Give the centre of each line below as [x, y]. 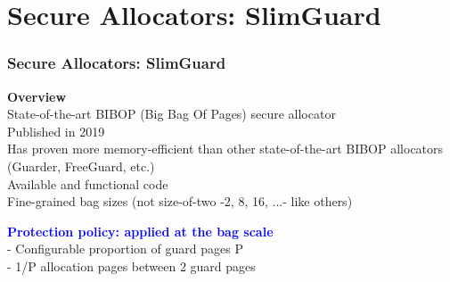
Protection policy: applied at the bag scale [140, 231]
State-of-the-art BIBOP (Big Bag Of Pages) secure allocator [172, 114]
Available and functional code [88, 183]
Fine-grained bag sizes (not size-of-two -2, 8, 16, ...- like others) [180, 201]
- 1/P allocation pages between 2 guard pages [131, 265]
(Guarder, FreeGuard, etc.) [81, 166]
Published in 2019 [56, 131]
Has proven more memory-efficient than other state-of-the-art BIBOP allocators [225, 149]
